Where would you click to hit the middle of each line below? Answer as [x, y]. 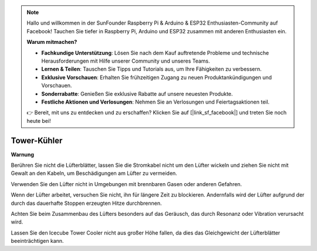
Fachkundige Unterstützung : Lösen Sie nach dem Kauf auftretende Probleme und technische [155, 53]
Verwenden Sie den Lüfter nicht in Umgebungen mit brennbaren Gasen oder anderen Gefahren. [127, 184]
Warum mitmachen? [52, 42]
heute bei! [39, 121]
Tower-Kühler [37, 140]
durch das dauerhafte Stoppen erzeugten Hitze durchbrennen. [86, 203]
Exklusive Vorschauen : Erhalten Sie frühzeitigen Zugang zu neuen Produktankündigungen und [157, 77]
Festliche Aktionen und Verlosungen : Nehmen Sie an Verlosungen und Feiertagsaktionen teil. [156, 102]
